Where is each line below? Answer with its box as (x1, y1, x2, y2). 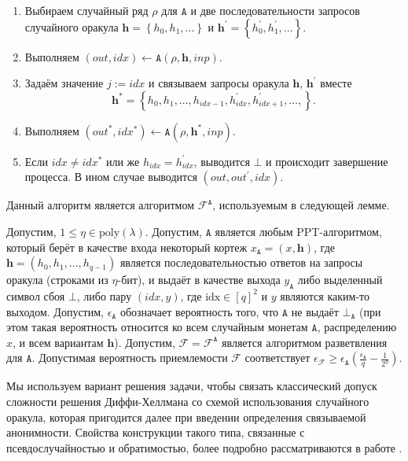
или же (105, 153, 140, 169)
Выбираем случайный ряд (24, 2, 149, 18)
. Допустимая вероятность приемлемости (31, 349, 228, 366)
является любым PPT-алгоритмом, (215, 223, 382, 239)
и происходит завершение (266, 153, 388, 169)
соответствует (244, 349, 311, 366)
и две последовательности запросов (190, 2, 360, 18)
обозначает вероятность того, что (119, 303, 279, 319)
